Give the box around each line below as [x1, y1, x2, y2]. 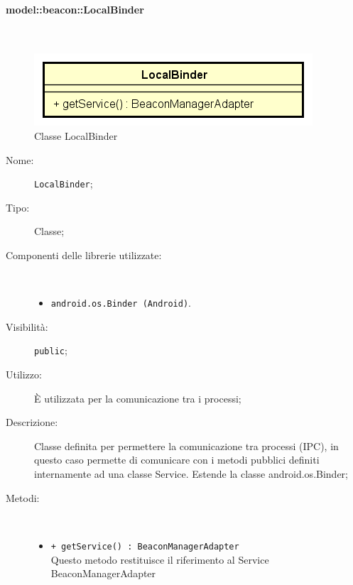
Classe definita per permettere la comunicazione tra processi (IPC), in [34, 438, 339, 453]
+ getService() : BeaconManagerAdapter [50, 541, 239, 552]
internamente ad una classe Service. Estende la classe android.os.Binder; [34, 466, 348, 481]
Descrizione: [6, 415, 58, 430]
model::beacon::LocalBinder [6, 1, 144, 16]
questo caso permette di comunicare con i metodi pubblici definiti [34, 452, 320, 467]
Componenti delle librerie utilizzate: [6, 248, 162, 263]
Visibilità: [6, 319, 48, 334]
